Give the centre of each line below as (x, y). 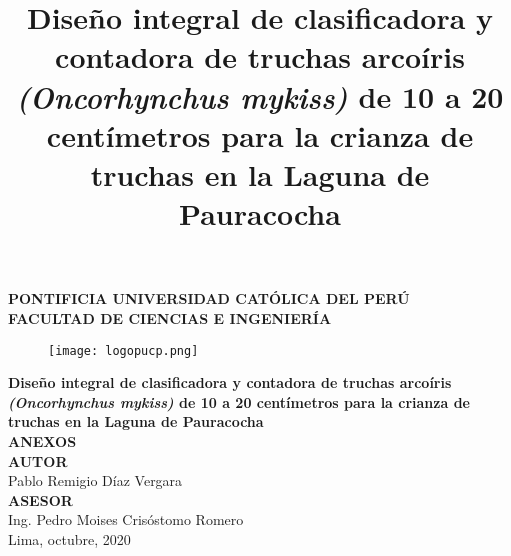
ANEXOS (42, 440)
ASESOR (40, 499)
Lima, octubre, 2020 (69, 538)
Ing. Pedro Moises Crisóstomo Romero (126, 519)
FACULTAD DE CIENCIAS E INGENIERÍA (170, 317)
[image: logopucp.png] (123, 350)
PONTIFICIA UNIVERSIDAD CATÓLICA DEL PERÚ (209, 298)
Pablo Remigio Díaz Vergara (95, 480)
